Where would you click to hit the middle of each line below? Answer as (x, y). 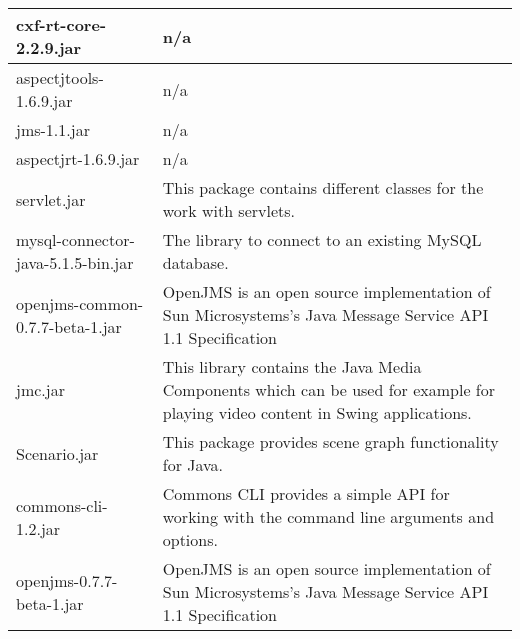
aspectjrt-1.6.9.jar (78, 158)
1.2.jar (38, 528)
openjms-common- (80, 303)
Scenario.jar (57, 453)
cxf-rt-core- (61, 24)
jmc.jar (40, 389)
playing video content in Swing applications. (317, 412)
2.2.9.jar (49, 47)
